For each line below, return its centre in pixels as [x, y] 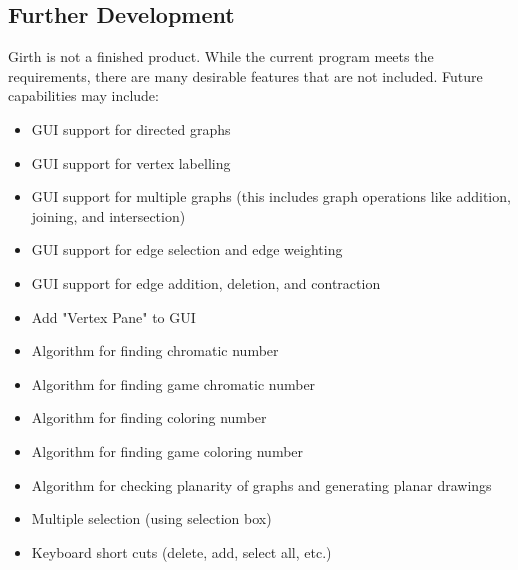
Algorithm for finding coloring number [149, 417]
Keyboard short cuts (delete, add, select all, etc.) [181, 551]
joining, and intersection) [108, 215]
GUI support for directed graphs [131, 128]
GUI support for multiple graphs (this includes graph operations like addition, [271, 196]
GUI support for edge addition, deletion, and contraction [206, 282]
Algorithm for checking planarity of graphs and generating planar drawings [261, 484]
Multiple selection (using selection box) [151, 518]
